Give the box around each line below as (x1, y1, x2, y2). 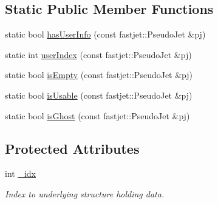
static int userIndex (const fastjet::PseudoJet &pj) (5, 48, 192, 61)
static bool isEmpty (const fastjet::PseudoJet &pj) (5, 68, 193, 81)
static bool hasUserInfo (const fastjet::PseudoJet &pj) (5, 28, 206, 41)
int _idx (5, 167, 36, 180)
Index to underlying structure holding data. (5, 187, 165, 200)
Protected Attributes (5, 139, 140, 157)
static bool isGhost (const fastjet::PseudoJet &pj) (5, 109, 190, 122)
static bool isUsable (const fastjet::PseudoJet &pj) (5, 88, 192, 101)
